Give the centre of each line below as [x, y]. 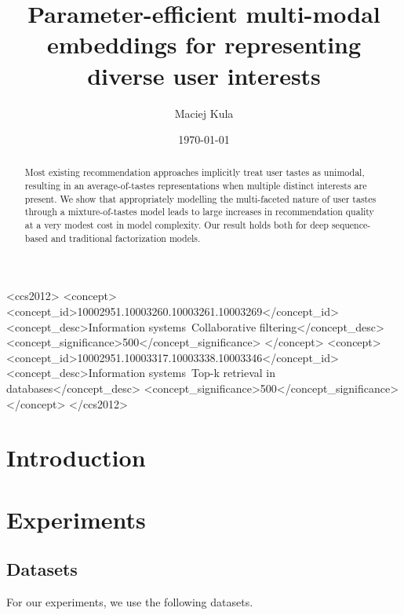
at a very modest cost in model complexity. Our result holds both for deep [177, 225]
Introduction [76, 458]
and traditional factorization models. [126, 238]
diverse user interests [204, 75]
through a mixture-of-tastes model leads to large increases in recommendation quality [199, 212]
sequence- [351, 225]
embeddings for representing [204, 44]
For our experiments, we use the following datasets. [130, 602]
